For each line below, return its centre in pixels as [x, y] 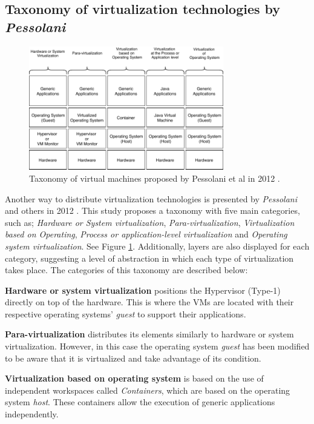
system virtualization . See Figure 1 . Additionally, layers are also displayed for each [157, 246]
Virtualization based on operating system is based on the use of [134, 378]
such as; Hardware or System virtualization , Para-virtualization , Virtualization [150, 222]
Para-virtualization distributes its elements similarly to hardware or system [149, 334]
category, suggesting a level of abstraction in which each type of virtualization [149, 258]
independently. [32, 414]
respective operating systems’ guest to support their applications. [126, 313]
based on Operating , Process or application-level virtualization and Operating [146, 234]
